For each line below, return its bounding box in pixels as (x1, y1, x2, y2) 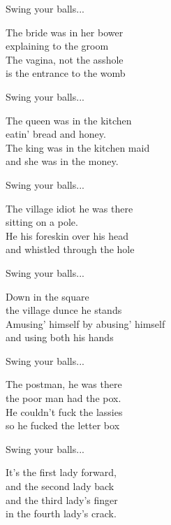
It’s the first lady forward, (6, 465, 117, 480)
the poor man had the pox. (6, 391, 121, 405)
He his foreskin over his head (6, 228, 129, 243)
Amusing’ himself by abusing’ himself (6, 316, 165, 331)
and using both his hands (6, 330, 114, 345)
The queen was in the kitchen (6, 113, 132, 127)
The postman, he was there (6, 377, 122, 391)
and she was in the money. (6, 154, 119, 168)
